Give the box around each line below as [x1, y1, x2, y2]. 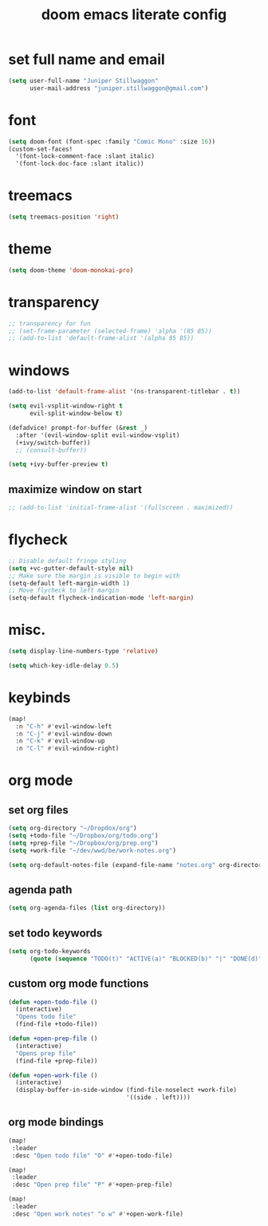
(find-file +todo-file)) [15, 1020, 98, 1028]
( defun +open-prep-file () [8, 1035, 98, 1043]
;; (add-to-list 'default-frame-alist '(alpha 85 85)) [8, 334, 195, 342]
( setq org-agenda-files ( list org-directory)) [8, 904, 166, 913]
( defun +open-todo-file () [8, 998, 98, 1006]
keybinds [8, 688, 71, 707]
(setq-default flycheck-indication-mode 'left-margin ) [8, 594, 195, 602]
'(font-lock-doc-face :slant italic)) [15, 160, 145, 168]
